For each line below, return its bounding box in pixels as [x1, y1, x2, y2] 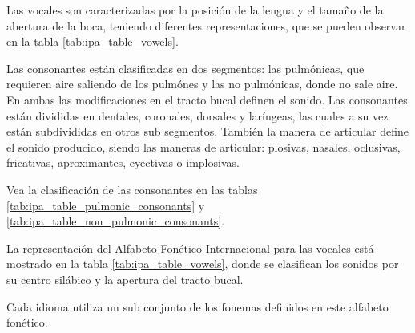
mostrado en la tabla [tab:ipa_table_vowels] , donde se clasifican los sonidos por [6, 255, 399, 272]
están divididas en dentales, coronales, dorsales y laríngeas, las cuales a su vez [6, 107, 389, 124]
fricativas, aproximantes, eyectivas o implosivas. [6, 154, 240, 171]
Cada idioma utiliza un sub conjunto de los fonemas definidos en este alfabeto [6, 298, 389, 315]
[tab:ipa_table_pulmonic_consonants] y [6, 197, 205, 213]
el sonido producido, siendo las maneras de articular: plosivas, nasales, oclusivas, [6, 138, 401, 155]
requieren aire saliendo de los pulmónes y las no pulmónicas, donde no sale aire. [6, 75, 398, 92]
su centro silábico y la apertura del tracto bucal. [6, 270, 244, 287]
